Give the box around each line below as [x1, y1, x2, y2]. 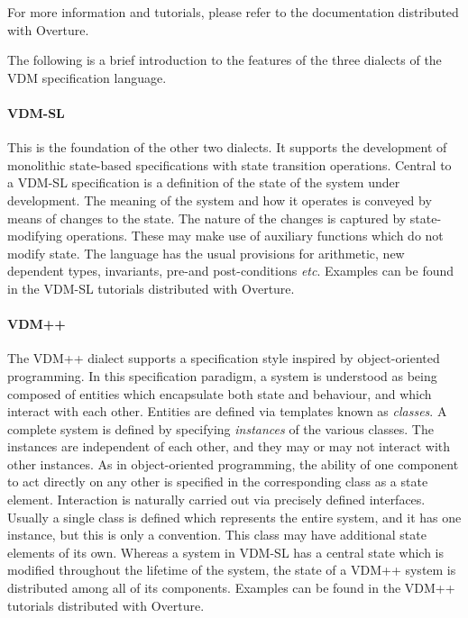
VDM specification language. [7, 68, 167, 86]
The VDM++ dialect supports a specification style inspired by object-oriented [7, 349, 440, 368]
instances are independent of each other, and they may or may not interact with [7, 437, 451, 456]
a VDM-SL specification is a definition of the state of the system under [7, 173, 400, 192]
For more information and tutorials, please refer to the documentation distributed [7, 3, 459, 21]
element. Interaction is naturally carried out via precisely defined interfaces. [7, 490, 426, 509]
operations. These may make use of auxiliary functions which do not [66, 226, 444, 245]
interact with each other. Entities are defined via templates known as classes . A [7, 402, 447, 421]
